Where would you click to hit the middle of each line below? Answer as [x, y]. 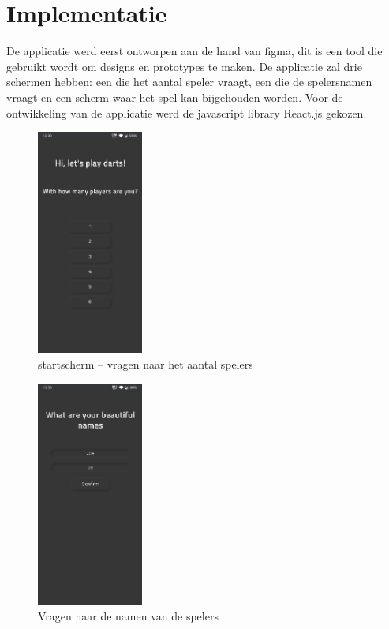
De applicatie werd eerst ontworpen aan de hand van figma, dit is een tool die [194, 51]
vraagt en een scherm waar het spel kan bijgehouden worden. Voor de [175, 97]
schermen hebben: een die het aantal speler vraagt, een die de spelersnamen [189, 82]
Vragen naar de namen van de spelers [128, 616]
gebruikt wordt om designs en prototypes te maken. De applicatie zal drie [184, 66]
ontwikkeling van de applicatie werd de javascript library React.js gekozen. [187, 112]
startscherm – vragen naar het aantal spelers [146, 364]
